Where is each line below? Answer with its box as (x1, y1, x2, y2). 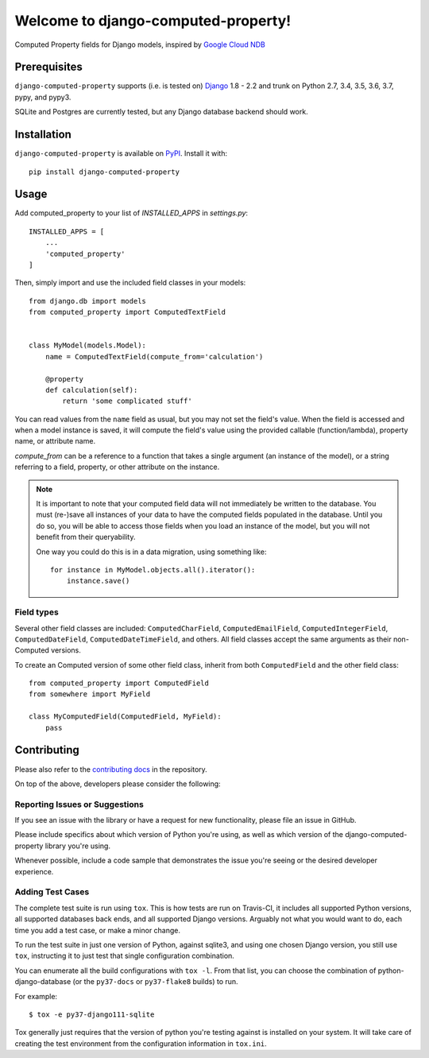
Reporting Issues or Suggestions (14, 799, 145, 810)
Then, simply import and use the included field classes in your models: (14, 278, 246, 288)
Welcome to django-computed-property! (14, 12, 292, 29)
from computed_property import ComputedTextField (29, 308, 226, 317)
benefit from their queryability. (36, 533, 136, 542)
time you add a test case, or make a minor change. (14, 925, 181, 935)
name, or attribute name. (14, 436, 95, 446)
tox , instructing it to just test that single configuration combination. (14, 951, 234, 961)
